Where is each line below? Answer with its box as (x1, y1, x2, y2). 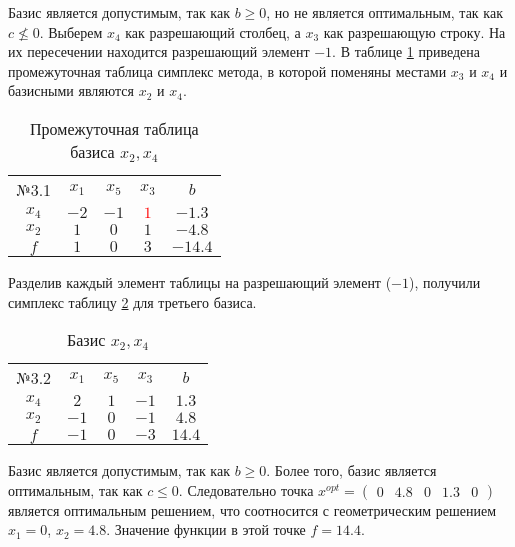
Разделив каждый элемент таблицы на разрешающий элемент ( (8, 271, 392, 292)
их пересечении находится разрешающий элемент (8, 41, 310, 62)
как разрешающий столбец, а (125, 21, 301, 42)
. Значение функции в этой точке (106, 519, 306, 540)
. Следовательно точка (178, 479, 314, 500)
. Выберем (39, 21, 103, 42)
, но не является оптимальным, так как (266, 2, 503, 22)
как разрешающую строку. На (323, 21, 506, 42)
